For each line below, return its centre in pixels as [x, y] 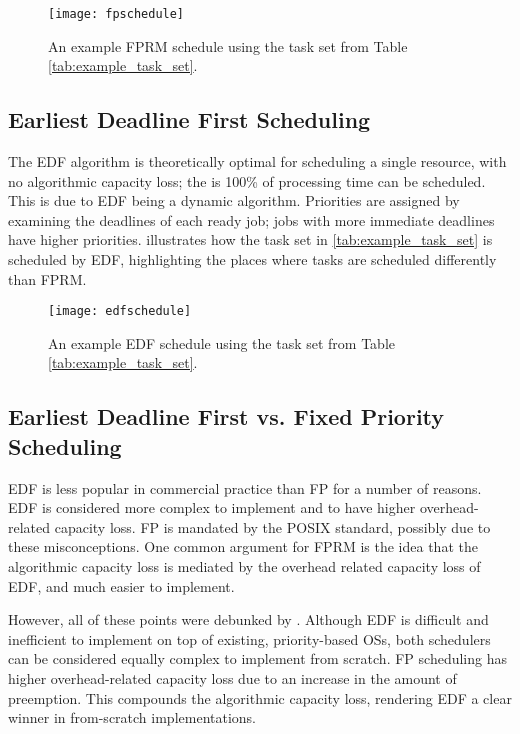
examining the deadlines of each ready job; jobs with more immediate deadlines [251, 219]
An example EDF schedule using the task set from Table [222, 342]
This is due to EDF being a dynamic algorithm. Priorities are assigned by [234, 200]
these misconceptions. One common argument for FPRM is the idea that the [243, 546]
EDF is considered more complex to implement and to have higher [212, 507]
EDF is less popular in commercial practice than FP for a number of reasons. [245, 487]
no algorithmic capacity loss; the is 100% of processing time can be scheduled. [247, 180]
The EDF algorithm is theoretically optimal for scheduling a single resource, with [257, 161]
